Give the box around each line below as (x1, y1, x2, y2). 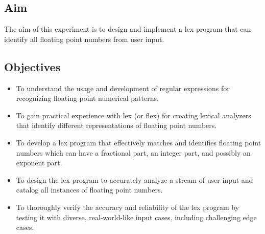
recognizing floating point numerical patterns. (16, 93, 159, 103)
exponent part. (16, 157, 62, 168)
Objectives (4, 58, 61, 74)
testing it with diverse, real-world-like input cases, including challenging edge (16, 211, 257, 222)
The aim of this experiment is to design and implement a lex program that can (4, 24, 251, 34)
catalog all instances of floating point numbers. (16, 184, 163, 195)
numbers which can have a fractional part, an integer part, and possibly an (16, 147, 251, 158)
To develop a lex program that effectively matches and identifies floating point (16, 137, 261, 147)
